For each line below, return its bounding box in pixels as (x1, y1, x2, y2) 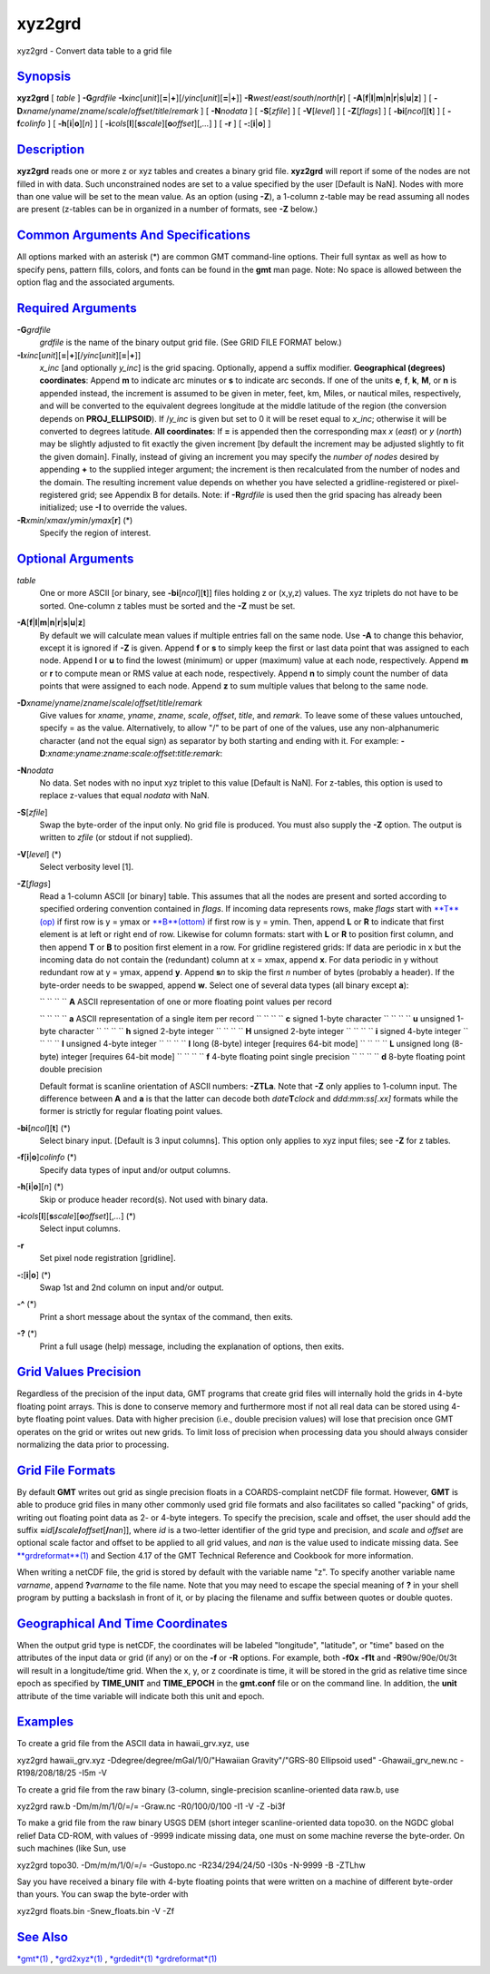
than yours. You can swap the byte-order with (16, 1889, 189, 1900)
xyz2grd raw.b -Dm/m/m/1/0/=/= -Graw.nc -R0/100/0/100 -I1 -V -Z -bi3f (16, 1801, 286, 1812)
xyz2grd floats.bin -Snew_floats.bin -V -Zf (16, 1905, 175, 1916)
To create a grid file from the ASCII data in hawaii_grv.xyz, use (16, 1738, 250, 1749)
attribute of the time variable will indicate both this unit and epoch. (16, 1690, 265, 1701)
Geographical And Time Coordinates (16, 1616, 228, 1631)
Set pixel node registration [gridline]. (39, 1253, 176, 1264)
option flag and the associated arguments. (16, 277, 175, 288)
